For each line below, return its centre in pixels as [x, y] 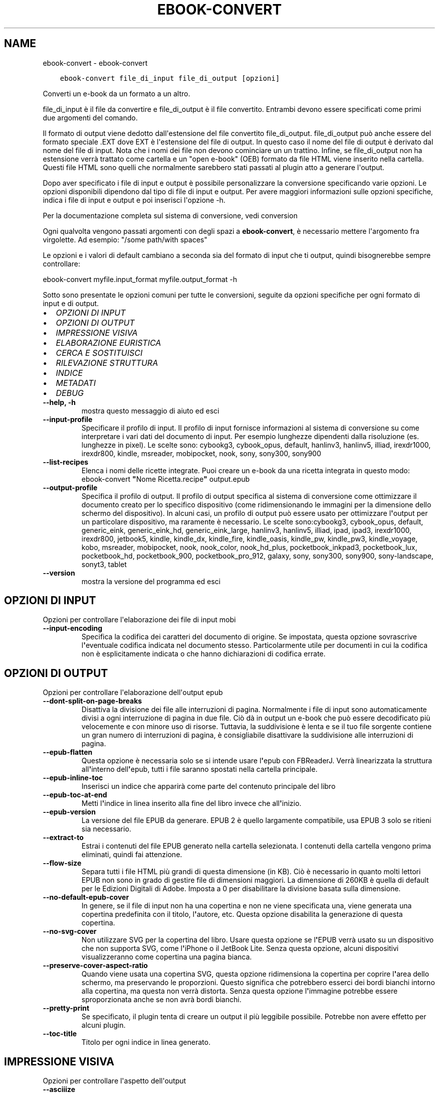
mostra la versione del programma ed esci [151, 581]
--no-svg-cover [70, 931]
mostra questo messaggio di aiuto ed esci [150, 411]
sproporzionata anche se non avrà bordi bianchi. [161, 1000]
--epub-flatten [68, 752]
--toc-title [60, 1034]
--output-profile [70, 487]
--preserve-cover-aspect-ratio [95, 966]
